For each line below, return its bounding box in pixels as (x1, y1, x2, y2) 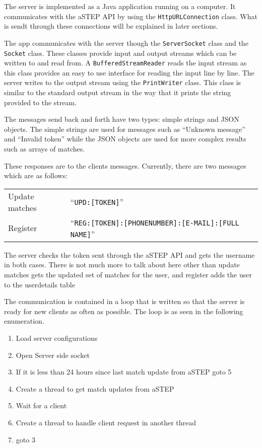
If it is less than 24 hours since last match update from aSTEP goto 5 (16, 366, 232, 377)
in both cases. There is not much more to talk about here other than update (4, 259, 240, 270)
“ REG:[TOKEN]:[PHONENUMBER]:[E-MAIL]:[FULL (70, 216, 239, 228)
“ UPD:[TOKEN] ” (70, 196, 123, 208)
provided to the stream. (4, 97, 77, 107)
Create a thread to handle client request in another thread (16, 417, 196, 427)
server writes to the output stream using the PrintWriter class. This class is (4, 77, 241, 88)
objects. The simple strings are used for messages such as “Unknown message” (4, 123, 245, 134)
